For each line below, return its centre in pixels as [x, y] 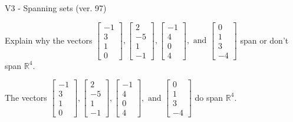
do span [209, 97]
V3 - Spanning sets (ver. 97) [56, 8]
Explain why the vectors [49, 40]
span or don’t [264, 40]
